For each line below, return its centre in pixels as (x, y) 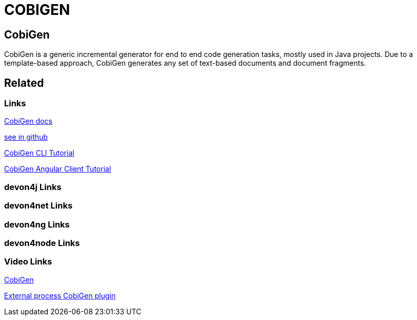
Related (24, 83)
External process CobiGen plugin (60, 295)
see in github (26, 137)
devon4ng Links (37, 224)
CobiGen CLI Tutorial (39, 153)
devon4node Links (42, 243)
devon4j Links (33, 187)
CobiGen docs (28, 121)
